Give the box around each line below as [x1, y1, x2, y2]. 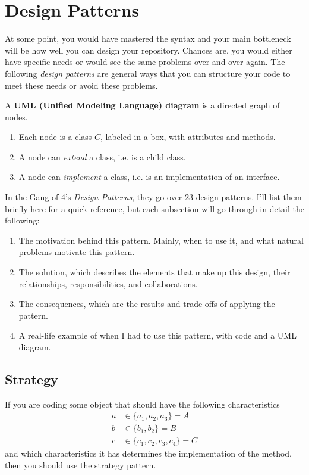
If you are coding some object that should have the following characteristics [5, 398, 280, 410]
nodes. [5, 110, 28, 123]
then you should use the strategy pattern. [5, 459, 156, 471]
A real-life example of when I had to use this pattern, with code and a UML [18, 329, 297, 341]
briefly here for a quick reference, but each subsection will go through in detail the [5, 202, 305, 215]
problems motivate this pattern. [18, 246, 135, 258]
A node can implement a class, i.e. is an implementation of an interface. [18, 170, 280, 183]
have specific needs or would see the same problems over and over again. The [5, 55, 285, 68]
